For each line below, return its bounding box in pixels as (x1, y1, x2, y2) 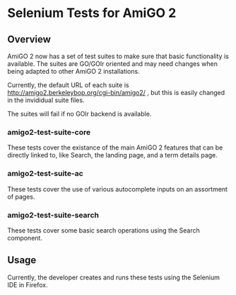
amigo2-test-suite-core (7, 127, 90, 137)
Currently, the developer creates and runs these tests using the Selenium (7, 273, 220, 282)
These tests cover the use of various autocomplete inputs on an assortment (7, 184, 228, 193)
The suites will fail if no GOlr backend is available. (7, 110, 152, 118)
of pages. (7, 192, 35, 201)
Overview (7, 33, 52, 45)
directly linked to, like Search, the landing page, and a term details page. (7, 151, 218, 160)
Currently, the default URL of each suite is (7, 81, 129, 89)
